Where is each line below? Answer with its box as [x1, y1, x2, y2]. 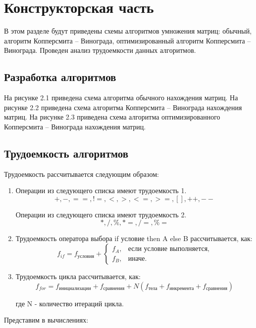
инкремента [169, 286, 194, 291]
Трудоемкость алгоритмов [4, 145, 129, 161]
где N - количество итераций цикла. [15, 298, 124, 308]
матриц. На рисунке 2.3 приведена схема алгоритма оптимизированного [4, 112, 220, 122]
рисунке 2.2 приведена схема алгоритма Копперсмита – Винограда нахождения [4, 102, 242, 112]
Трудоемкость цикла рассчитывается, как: [15, 271, 141, 282]
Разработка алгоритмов [4, 69, 116, 84]
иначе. [128, 255, 147, 262]
